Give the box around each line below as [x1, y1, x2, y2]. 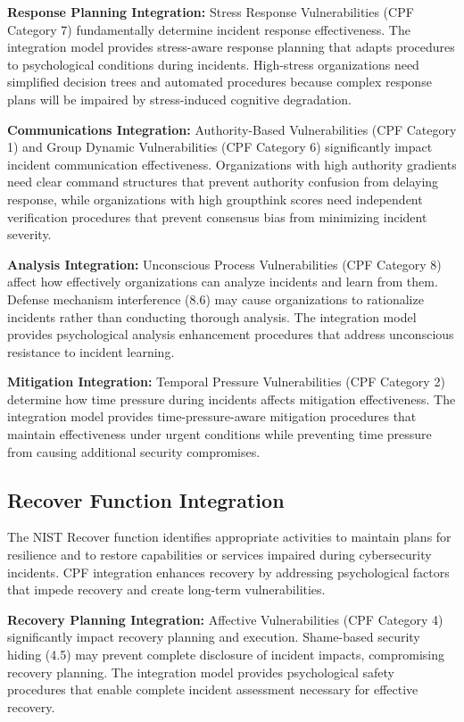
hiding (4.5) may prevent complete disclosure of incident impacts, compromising [7, 645, 445, 664]
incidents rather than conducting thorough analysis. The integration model [7, 307, 417, 326]
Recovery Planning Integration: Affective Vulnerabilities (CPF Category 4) [7, 610, 443, 628]
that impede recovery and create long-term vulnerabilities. [7, 580, 326, 599]
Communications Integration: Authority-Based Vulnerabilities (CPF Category [7, 120, 457, 138]
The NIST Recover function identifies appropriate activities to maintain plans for [7, 527, 452, 546]
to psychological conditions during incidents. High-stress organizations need [7, 54, 419, 73]
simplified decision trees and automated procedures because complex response [7, 72, 432, 91]
